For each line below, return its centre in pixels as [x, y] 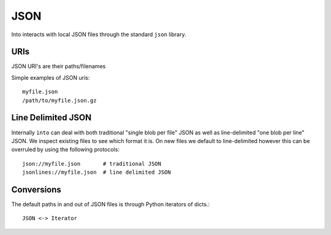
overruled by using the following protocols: [65, 150]
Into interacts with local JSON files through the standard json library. [99, 34]
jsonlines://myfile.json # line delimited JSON [97, 172]
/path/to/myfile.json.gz [59, 100]
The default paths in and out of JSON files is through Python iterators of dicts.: [111, 204]
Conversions [36, 189]
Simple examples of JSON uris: [51, 77]
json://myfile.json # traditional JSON [92, 164]
